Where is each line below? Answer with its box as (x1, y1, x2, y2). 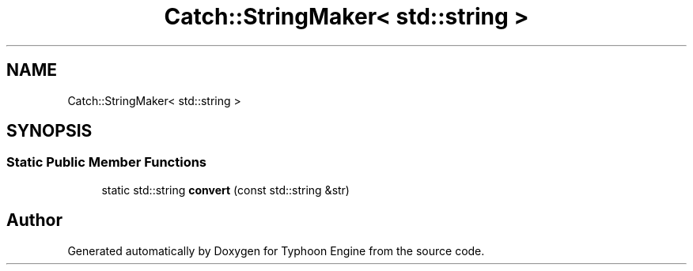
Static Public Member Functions (6, 154, 207, 171)
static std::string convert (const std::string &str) (101, 183, 350, 197)
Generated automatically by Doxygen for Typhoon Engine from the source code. (67, 243, 485, 258)
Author (6, 210, 62, 231)
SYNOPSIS (6, 121, 93, 141)
